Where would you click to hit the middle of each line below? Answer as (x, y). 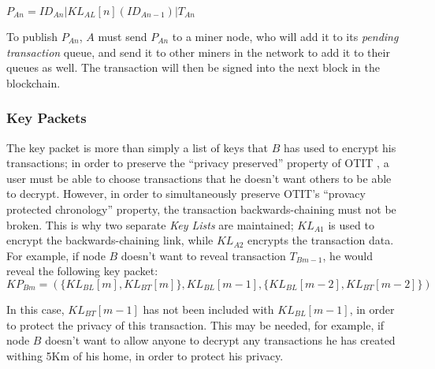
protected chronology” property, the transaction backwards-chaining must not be (201, 209)
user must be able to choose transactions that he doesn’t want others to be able (199, 178)
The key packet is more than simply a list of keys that (138, 147)
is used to (351, 224)
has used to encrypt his (340, 147)
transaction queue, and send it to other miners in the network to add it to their (198, 52)
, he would (348, 255)
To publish (32, 36)
